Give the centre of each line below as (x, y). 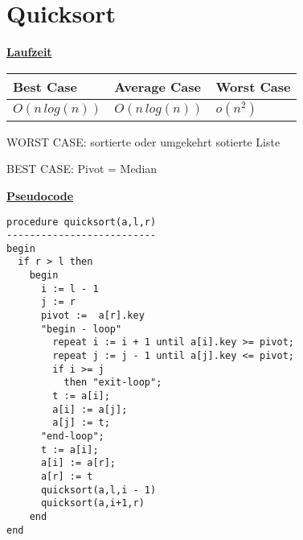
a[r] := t (67, 476)
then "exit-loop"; (113, 383)
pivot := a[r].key (92, 316)
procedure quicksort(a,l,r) (82, 222)
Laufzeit (29, 52)
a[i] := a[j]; (90, 409)
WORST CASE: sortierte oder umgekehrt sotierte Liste (143, 141)
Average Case (158, 86)
